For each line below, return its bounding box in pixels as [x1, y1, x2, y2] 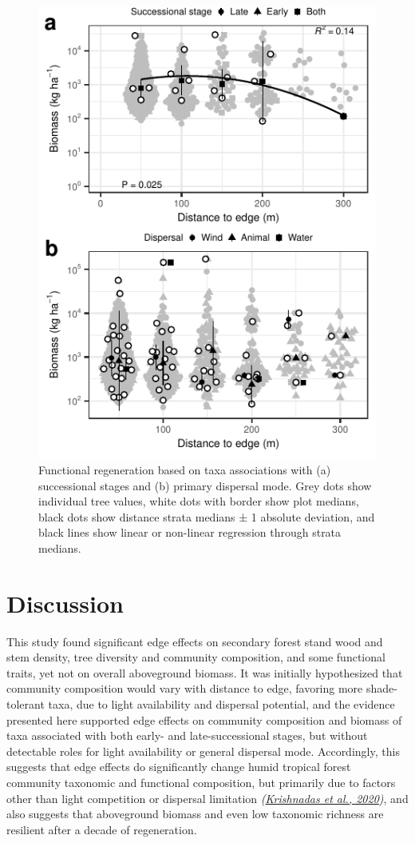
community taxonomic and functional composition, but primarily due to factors [6, 773, 396, 790]
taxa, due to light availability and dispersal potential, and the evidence [48, 695, 395, 712]
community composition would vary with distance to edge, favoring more [6, 680, 363, 697]
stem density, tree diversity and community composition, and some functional [6, 649, 385, 665]
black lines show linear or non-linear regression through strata [38, 524, 342, 541]
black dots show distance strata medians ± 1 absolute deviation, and [38, 508, 375, 525]
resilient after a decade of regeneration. [6, 821, 197, 837]
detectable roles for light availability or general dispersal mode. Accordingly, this [6, 742, 400, 759]
